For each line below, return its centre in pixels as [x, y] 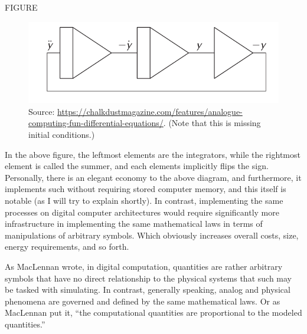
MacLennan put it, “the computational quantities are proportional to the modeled [153, 312]
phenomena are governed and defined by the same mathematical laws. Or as [143, 301]
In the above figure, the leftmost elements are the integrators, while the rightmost [153, 154]
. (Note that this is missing [212, 123]
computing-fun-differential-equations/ [96, 123]
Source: [42, 111]
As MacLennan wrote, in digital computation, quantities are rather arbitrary [144, 266]
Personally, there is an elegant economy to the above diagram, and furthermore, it [153, 177]
